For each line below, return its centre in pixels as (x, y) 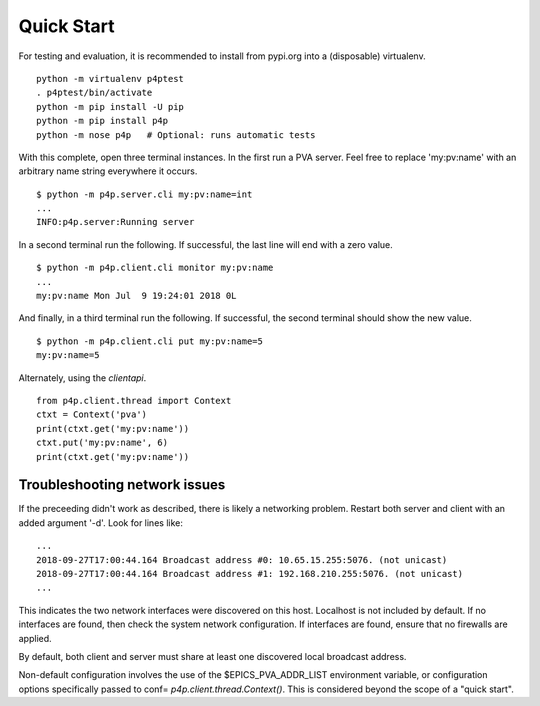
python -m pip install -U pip (110, 106)
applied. (35, 638)
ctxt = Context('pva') (92, 414)
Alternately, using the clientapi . (82, 377)
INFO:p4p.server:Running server (115, 222)
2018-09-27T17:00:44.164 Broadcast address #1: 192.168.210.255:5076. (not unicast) (250, 573)
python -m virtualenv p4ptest (110, 78)
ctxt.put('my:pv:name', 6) (102, 443)
